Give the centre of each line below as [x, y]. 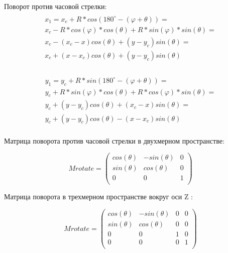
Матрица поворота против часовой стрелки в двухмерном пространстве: [114, 140]
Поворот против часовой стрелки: [55, 6]
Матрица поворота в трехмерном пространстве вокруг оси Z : [98, 197]
